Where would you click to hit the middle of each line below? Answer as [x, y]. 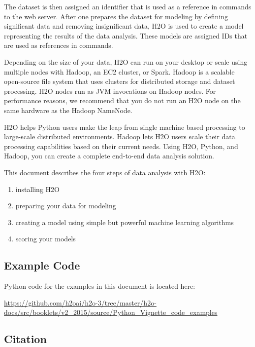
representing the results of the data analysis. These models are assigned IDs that [126, 35]
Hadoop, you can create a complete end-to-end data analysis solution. [109, 156]
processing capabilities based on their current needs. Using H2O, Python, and [121, 146]
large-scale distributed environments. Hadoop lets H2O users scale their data [120, 136]
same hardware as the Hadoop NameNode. [68, 110]
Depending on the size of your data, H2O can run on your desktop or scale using [126, 61]
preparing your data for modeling [66, 206]
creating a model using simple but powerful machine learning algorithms [125, 222]
